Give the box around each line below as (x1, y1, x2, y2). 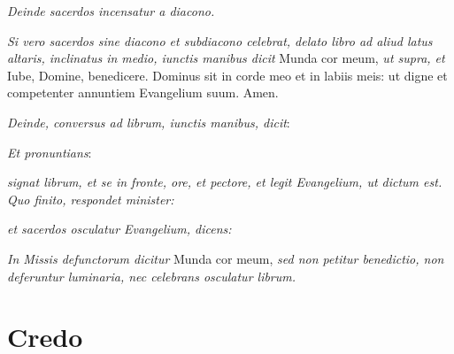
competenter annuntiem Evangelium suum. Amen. (7, 83, 279, 102)
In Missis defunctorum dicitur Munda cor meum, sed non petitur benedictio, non (7, 249, 444, 267)
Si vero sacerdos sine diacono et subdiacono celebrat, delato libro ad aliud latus (7, 31, 433, 50)
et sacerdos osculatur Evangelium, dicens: (7, 219, 232, 238)
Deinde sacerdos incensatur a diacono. (7, 2, 215, 19)
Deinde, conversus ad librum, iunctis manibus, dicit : (7, 112, 290, 131)
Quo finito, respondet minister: (7, 189, 174, 208)
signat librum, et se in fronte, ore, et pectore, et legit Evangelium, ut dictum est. (7, 173, 442, 191)
